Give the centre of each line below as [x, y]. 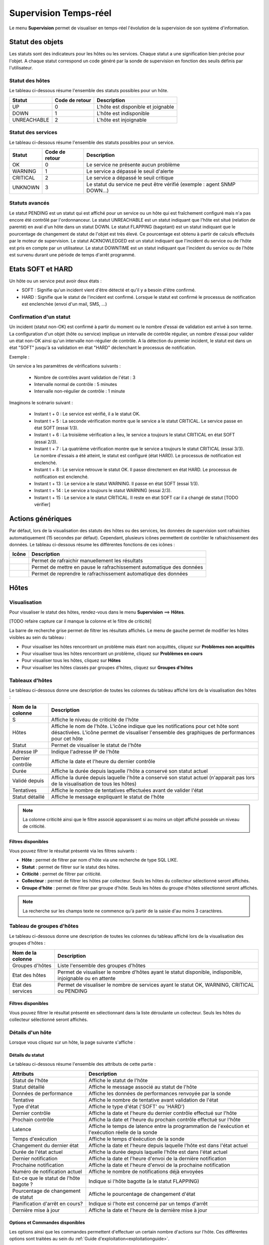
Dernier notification [35, 1158]
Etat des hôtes [29, 975]
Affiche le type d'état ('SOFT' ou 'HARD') [136, 1107]
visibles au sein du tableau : [38, 637]
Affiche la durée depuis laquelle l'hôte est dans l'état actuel [158, 1152]
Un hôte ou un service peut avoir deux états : [56, 281]
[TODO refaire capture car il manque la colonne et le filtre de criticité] [80, 621]
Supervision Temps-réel [60, 13]
